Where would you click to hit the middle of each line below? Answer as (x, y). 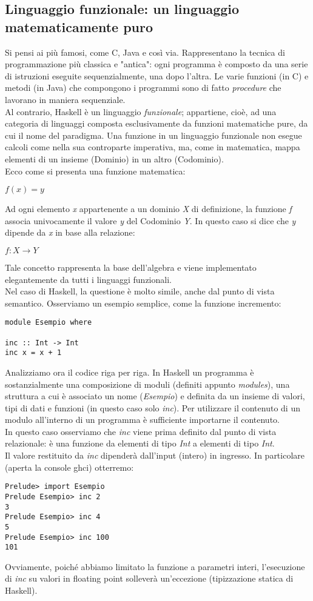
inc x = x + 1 (33, 353)
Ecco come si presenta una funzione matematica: (95, 171)
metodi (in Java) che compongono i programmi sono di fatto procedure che (143, 88)
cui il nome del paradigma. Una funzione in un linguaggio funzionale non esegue (153, 135)
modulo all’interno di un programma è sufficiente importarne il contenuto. (142, 420)
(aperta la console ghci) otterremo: (69, 467)
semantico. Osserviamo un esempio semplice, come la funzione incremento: (143, 303)
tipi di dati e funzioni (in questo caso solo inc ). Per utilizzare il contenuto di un (153, 407)
